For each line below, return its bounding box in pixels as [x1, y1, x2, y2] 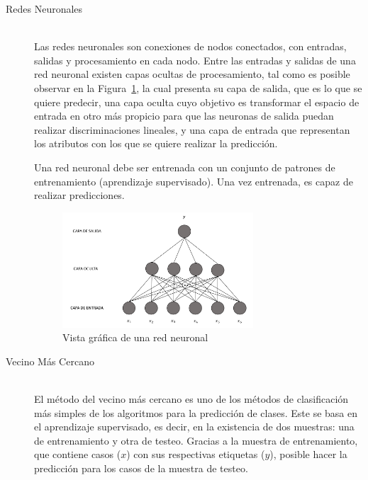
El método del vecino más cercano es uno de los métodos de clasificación [34, 392, 349, 406]
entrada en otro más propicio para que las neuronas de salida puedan [34, 108, 334, 123]
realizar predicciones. [34, 188, 125, 202]
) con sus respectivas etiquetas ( [126, 447, 265, 462]
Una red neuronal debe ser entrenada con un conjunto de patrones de [34, 159, 335, 174]
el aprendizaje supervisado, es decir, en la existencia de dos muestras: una [34, 419, 355, 434]
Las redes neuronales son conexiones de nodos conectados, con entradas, [34, 39, 347, 54]
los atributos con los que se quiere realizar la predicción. [34, 136, 278, 151]
